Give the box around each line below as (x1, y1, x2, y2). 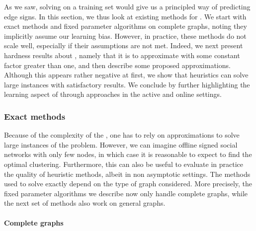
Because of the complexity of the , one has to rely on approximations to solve (4, 130, 240, 140)
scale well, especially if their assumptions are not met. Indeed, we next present (4, 40, 243, 51)
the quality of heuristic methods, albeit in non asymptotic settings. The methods (4, 168, 251, 179)
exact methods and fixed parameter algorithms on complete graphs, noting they (4, 21, 247, 31)
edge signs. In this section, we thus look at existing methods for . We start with (4, 11, 247, 21)
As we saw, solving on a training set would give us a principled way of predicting (4, 1, 251, 11)
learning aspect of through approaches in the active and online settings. (4, 89, 222, 99)
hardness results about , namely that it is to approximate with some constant (4, 50, 240, 60)
